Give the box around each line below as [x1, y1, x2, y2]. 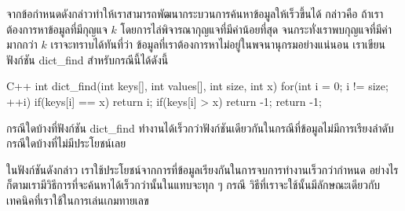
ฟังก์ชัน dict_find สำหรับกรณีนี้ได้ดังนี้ [6, 51, 169, 67]
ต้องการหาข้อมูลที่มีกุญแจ [6, 20, 108, 37]
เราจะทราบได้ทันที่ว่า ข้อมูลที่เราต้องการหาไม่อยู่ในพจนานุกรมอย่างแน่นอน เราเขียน [50, 36, 385, 53]
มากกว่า [6, 36, 38, 53]
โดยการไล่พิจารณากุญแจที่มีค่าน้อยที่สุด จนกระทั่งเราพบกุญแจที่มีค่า [120, 20, 392, 37]
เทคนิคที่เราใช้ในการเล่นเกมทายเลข [6, 191, 149, 208]
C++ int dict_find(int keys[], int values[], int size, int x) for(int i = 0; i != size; [6, 78, 389, 94]
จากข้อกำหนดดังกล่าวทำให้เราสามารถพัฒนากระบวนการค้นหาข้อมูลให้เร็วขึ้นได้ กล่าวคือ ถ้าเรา [6, 5, 384, 21]
